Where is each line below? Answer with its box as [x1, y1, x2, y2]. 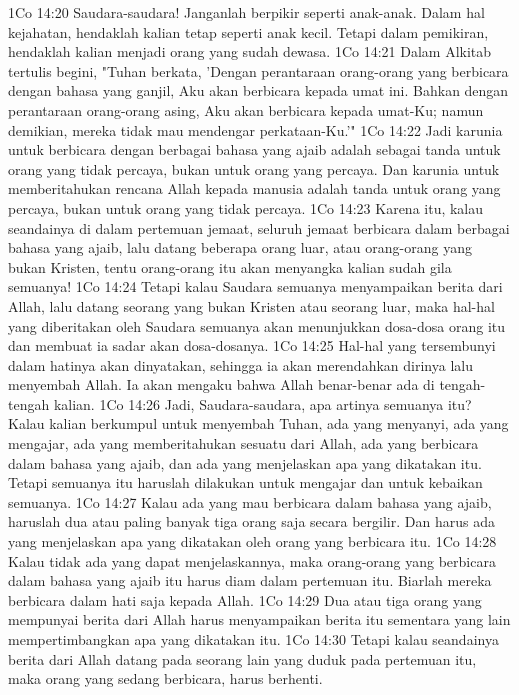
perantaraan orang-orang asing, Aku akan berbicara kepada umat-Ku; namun [8, 99, 484, 120]
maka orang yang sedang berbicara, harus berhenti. [8, 668, 323, 689]
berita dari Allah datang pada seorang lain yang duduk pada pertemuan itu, [8, 648, 477, 669]
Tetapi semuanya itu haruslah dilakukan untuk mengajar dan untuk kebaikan [8, 472, 483, 493]
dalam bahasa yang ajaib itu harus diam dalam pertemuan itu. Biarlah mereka [8, 570, 492, 591]
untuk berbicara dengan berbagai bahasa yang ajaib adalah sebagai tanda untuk [8, 139, 501, 160]
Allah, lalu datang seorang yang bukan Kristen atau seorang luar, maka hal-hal [8, 295, 495, 316]
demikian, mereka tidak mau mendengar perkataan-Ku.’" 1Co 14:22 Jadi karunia [8, 119, 503, 140]
